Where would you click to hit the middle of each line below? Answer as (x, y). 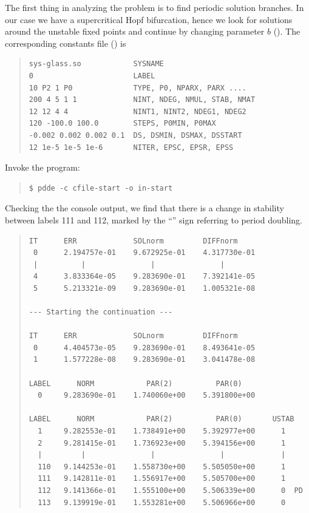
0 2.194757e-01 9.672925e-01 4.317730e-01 (144, 253)
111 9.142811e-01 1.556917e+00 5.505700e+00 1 (162, 479)
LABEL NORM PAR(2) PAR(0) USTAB (161, 419)
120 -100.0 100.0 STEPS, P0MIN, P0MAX (122, 124)
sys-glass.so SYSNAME (96, 64)
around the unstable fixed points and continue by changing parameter (135, 31)
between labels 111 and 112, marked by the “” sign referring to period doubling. (154, 219)
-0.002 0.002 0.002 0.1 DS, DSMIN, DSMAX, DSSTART (135, 135)
